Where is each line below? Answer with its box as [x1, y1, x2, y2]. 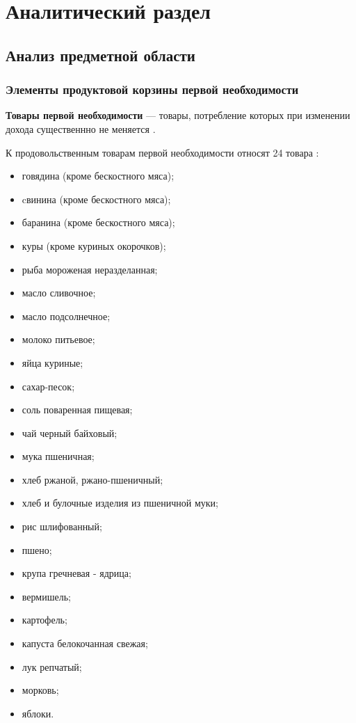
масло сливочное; [22, 285, 96, 300]
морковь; [22, 683, 59, 697]
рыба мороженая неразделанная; [22, 262, 158, 276]
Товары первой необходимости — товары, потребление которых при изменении [6, 108, 350, 122]
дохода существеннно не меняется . [6, 121, 156, 136]
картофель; [22, 612, 67, 627]
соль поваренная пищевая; [22, 402, 133, 417]
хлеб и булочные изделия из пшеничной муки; [22, 495, 218, 510]
